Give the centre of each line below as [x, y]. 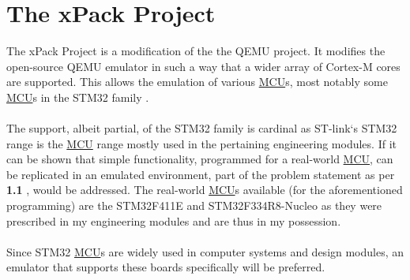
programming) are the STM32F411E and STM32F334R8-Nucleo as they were [194, 205]
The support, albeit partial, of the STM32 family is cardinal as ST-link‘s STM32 [202, 128]
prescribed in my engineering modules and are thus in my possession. [174, 220]
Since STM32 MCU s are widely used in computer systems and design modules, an [205, 251]
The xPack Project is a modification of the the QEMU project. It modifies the [196, 51]
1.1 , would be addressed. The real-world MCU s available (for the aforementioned [205, 190]
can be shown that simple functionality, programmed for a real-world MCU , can [200, 159]
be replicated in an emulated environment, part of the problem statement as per [201, 174]
